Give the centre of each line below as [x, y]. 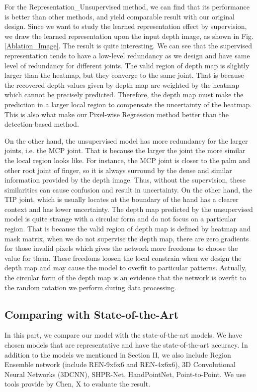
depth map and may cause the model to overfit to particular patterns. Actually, [126, 268]
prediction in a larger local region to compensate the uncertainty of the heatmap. [128, 104]
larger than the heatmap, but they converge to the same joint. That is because [124, 75]
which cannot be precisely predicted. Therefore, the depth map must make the [124, 95]
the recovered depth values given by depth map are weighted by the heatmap [122, 85]
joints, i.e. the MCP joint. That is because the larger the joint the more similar [125, 150]
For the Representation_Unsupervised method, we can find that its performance [127, 6]
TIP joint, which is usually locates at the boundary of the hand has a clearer [122, 199]
